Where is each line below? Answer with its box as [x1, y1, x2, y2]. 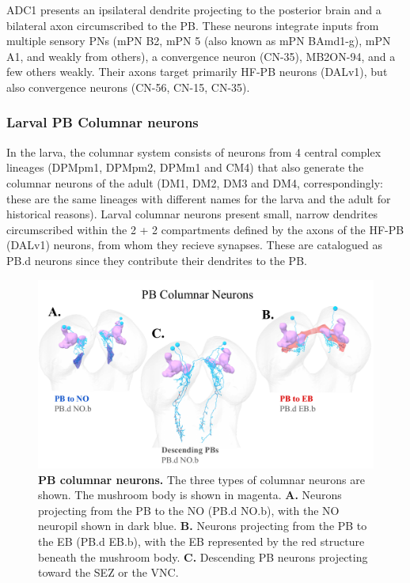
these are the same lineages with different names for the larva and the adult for [6, 190, 391, 206]
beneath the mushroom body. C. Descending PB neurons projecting [38, 548, 368, 565]
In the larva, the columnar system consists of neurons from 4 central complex [6, 143, 382, 160]
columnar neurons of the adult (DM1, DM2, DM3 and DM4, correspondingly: [6, 174, 383, 191]
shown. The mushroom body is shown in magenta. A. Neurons [38, 486, 342, 503]
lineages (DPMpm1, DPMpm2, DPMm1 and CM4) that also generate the [6, 159, 364, 176]
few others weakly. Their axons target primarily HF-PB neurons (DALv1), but [6, 63, 388, 80]
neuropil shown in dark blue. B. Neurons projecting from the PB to [38, 517, 367, 534]
